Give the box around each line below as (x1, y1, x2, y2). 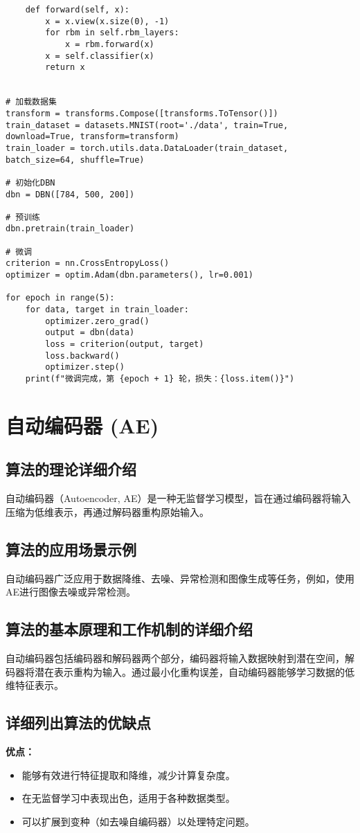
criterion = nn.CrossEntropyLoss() (6, 258, 170, 269)
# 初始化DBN (6, 177, 55, 188)
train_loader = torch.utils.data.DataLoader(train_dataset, (6, 143, 289, 153)
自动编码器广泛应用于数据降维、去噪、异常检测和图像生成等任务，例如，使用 (6, 571, 354, 585)
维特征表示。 (6, 678, 64, 692)
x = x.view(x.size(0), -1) (45, 16, 170, 26)
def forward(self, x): (25, 5, 129, 15)
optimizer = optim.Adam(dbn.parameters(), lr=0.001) (6, 270, 253, 280)
